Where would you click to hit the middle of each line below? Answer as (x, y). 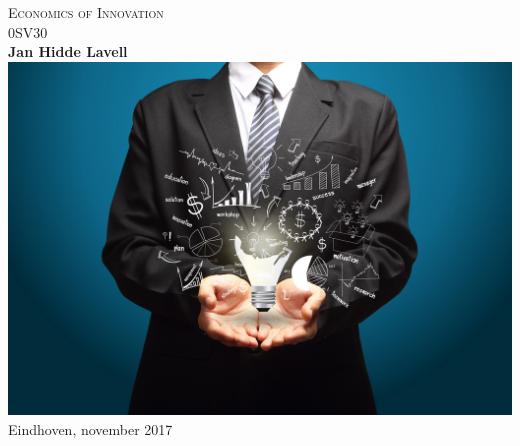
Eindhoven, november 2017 (90, 428)
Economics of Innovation (86, 12)
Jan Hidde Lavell (68, 51)
